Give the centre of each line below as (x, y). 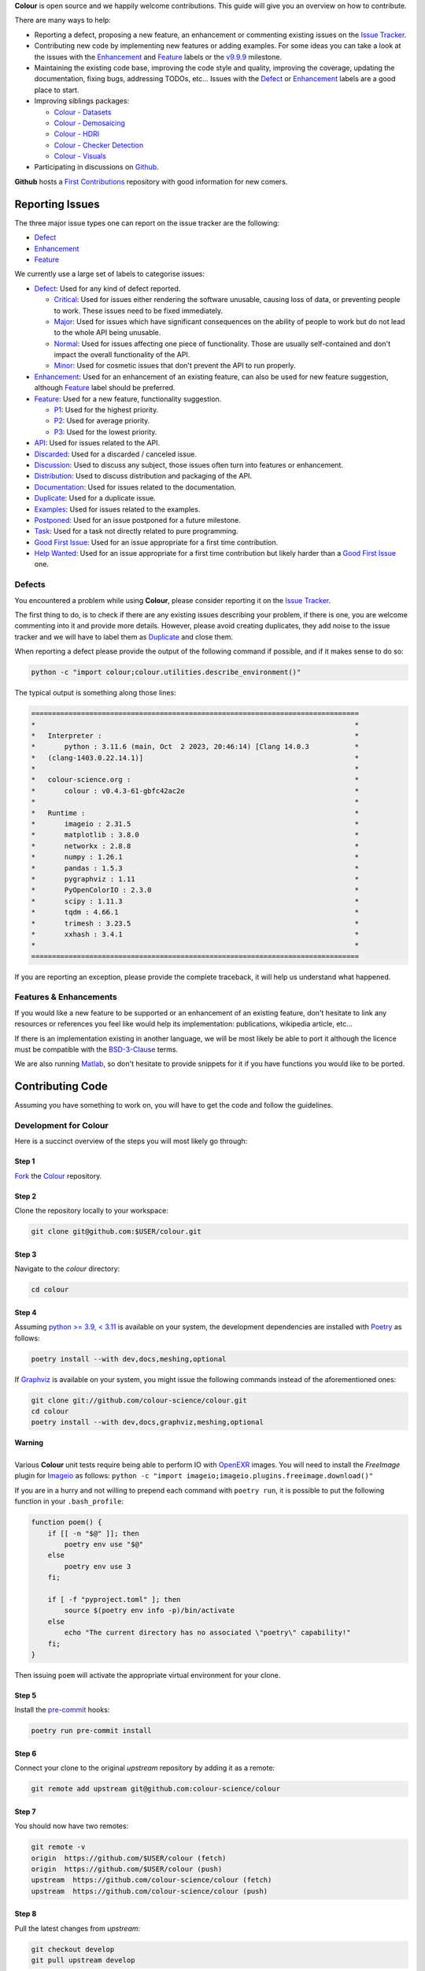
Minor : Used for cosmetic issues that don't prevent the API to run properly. (175, 366)
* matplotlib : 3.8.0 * (195, 835)
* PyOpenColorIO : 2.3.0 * (195, 890)
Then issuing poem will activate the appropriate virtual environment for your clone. (148, 1675)
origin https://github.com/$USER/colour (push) (127, 1869)
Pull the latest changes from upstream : (78, 1928)
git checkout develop (73, 1949)
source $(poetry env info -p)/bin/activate (150, 1611)
